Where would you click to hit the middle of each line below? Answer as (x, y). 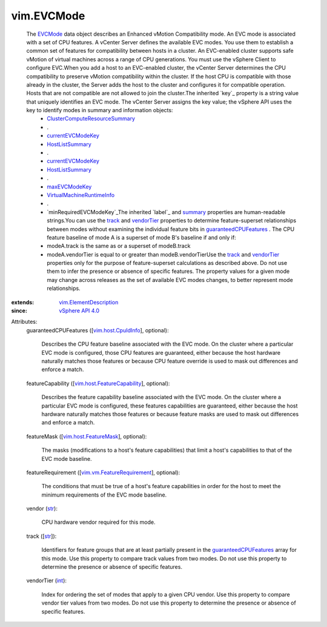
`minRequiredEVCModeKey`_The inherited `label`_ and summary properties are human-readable (166, 212)
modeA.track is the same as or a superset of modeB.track (119, 246)
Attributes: (24, 322)
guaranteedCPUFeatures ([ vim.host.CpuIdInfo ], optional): (97, 330)
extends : (23, 302)
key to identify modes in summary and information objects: (100, 110)
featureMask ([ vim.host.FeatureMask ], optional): (87, 436)
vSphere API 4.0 (79, 311)
